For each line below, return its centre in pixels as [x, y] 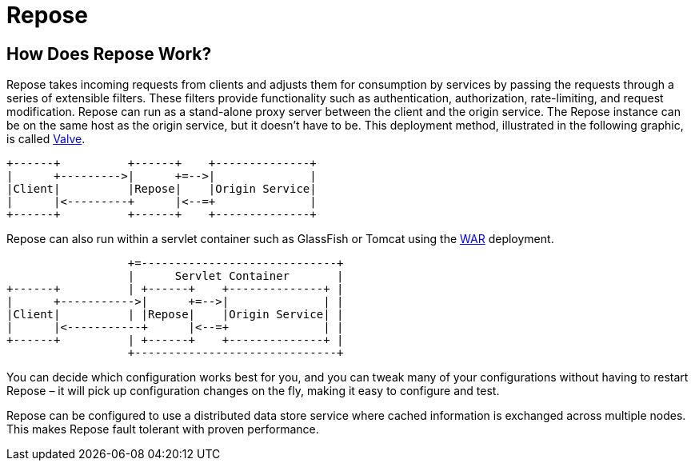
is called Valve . [46, 139]
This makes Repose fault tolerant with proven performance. [163, 429]
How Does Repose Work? [109, 54]
